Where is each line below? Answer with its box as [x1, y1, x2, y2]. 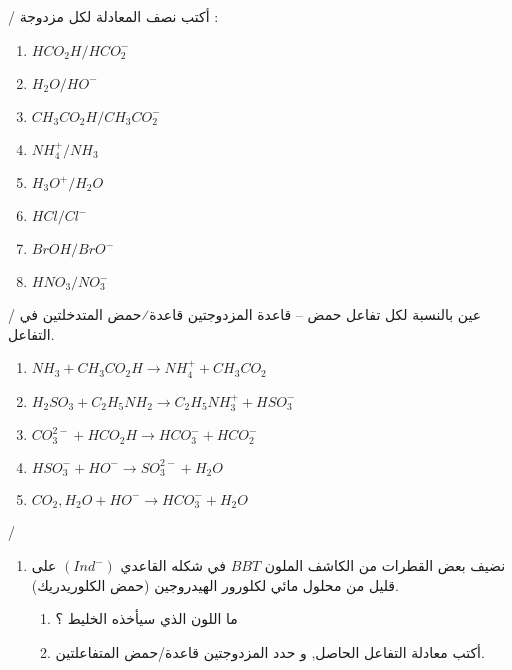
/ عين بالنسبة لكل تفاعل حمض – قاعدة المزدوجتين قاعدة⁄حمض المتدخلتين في [8, 304, 482, 325]
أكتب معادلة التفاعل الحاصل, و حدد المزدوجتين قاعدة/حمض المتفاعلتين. [55, 641, 485, 662]
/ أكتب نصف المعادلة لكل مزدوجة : [8, 6, 219, 26]
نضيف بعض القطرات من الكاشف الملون [264, 555, 506, 575]
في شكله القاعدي [120, 555, 226, 575]
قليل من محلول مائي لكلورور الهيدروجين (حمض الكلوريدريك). [31, 574, 399, 595]
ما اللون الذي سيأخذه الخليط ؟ [55, 608, 238, 629]
